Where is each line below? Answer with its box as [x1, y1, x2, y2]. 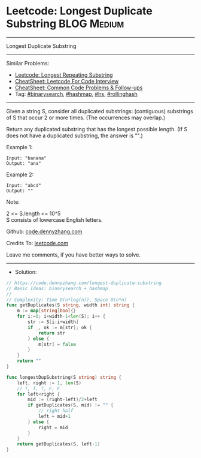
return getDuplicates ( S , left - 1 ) [17, 441, 100, 447]
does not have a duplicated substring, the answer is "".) [6, 132, 144, 139]
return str [38, 330, 66, 336]
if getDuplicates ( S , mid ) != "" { [28, 402, 114, 408]
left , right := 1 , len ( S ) [17, 379, 82, 386]
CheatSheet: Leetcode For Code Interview [14, 77, 119, 85]
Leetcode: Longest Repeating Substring [14, 71, 113, 79]
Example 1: [6, 143, 33, 150]
